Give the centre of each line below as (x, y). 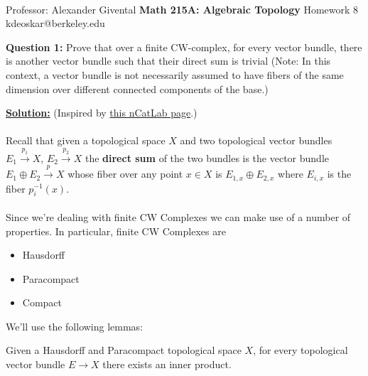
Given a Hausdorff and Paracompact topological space (124, 350)
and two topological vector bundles (256, 140)
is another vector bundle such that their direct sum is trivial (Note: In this (168, 61)
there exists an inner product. (167, 364)
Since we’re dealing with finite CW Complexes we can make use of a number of (178, 216)
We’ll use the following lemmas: (75, 326)
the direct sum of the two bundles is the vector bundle (207, 157)
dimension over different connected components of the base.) (137, 88)
